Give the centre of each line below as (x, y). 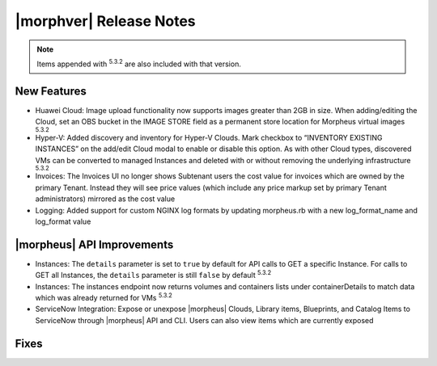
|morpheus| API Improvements (94, 244)
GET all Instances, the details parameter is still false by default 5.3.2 (153, 275)
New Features (51, 91)
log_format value (63, 221)
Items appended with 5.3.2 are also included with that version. (139, 63)
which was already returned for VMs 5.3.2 (104, 297)
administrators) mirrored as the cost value (105, 199)
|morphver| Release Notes (105, 21)
